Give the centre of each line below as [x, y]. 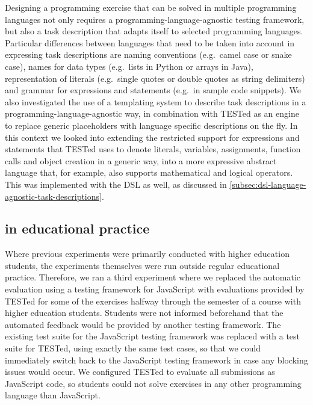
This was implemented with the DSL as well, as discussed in [116, 184]
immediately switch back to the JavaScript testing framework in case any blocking [156, 360]
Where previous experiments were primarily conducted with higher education [147, 254]
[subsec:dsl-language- [268, 184]
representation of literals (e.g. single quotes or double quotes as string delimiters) [155, 78]
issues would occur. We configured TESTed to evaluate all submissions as [140, 372]
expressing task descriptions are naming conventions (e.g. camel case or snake [148, 54]
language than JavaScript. [53, 395]
